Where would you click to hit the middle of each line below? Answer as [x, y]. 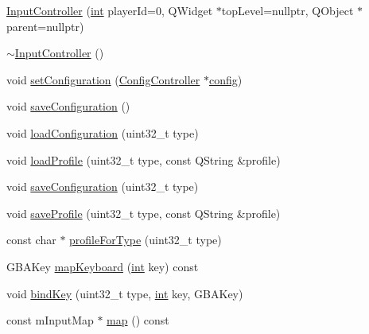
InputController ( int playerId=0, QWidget [110, 10]
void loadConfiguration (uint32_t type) [103, 132]
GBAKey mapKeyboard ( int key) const [103, 266]
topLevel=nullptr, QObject [287, 10]
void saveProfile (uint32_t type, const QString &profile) [144, 213]
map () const [138, 320]
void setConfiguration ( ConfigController [103, 79]
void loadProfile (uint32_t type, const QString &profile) [144, 159]
